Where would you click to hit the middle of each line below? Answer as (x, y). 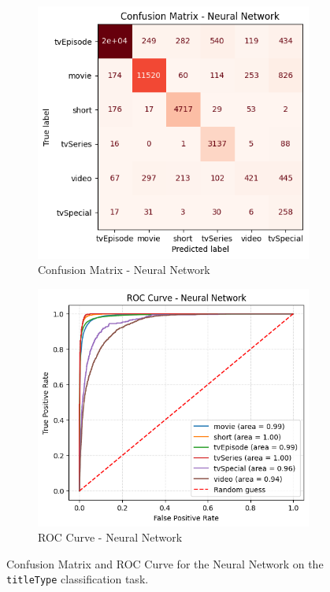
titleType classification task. (78, 579)
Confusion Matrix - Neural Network (124, 270)
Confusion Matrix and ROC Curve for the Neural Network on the (165, 563)
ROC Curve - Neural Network (110, 537)
